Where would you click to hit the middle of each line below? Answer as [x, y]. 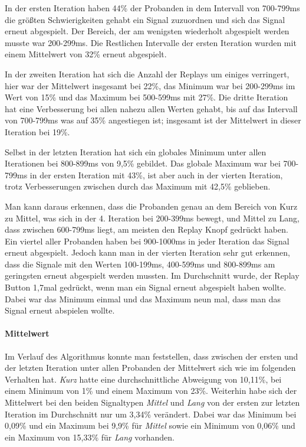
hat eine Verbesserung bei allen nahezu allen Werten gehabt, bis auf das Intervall [151, 108]
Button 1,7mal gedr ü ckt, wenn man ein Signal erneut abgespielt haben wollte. [146, 287]
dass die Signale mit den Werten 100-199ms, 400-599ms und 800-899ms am [140, 264]
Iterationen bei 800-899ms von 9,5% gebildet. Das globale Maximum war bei [143, 163]
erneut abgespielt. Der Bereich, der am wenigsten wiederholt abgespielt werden [147, 31]
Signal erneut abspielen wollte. [60, 310]
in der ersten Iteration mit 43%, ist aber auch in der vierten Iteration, [156, 174]
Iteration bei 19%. [37, 131]
